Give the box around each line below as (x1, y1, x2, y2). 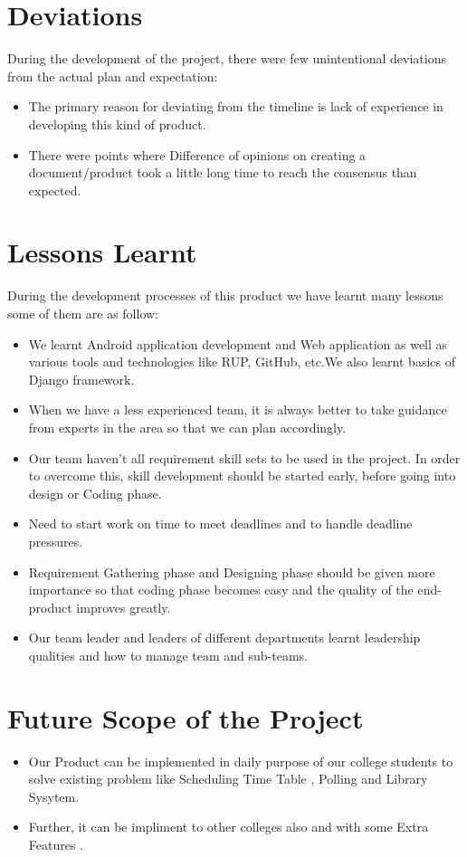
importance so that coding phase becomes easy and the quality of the (28, 580, 414, 599)
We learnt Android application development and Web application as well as (28, 334, 448, 353)
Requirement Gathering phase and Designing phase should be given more (28, 562, 435, 581)
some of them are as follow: (7, 304, 158, 322)
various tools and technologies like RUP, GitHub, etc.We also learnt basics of (28, 352, 455, 371)
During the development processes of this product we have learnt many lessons (7, 286, 443, 305)
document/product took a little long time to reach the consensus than (28, 163, 417, 182)
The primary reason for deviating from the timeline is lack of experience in (28, 97, 443, 116)
